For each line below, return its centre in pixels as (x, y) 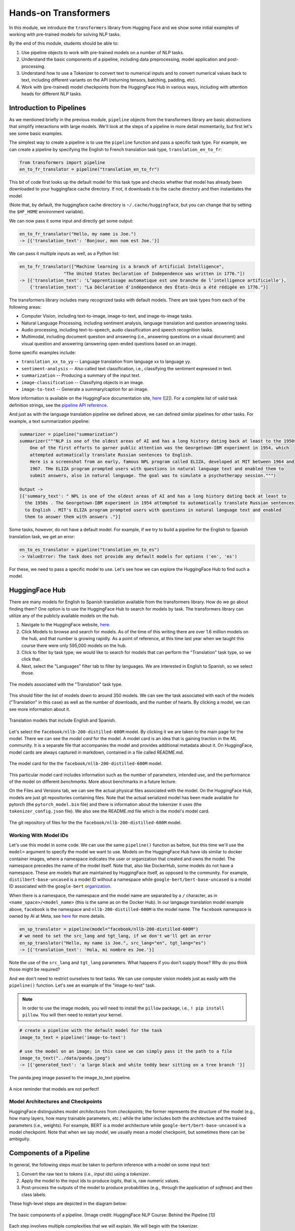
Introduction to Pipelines (47, 108)
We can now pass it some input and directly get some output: (71, 221)
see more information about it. (40, 709)
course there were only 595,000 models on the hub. (74, 646)
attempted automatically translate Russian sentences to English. (112, 455)
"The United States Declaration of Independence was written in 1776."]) (154, 274)
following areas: (25, 307)
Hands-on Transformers (60, 13)
